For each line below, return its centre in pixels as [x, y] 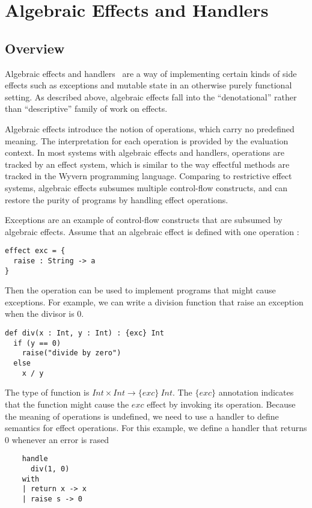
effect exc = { [35, 251]
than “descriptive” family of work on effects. [86, 109]
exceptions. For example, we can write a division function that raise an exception [154, 301]
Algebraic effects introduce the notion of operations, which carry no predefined [150, 128]
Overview [35, 48]
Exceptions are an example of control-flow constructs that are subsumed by [144, 220]
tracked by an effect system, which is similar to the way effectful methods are [147, 164]
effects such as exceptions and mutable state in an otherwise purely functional [148, 85]
